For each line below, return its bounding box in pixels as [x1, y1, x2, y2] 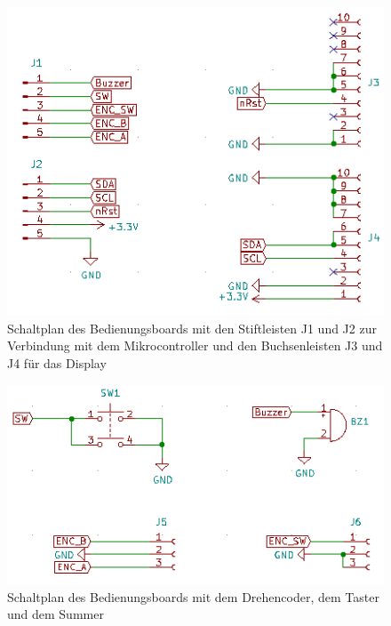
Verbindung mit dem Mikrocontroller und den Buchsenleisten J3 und [7, 336, 383, 355]
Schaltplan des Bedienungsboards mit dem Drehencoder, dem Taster [7, 587, 379, 606]
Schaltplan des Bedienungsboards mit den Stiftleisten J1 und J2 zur [7, 318, 377, 337]
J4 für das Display [7, 353, 107, 372]
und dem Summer [7, 605, 104, 623]
